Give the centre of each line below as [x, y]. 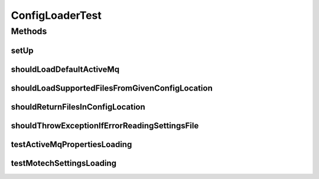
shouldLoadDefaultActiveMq [65, 69]
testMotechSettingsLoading [64, 163]
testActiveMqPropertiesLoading [71, 144]
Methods [29, 31]
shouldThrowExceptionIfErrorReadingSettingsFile [105, 126]
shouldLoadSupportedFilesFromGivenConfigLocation [112, 88]
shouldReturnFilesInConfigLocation [78, 107]
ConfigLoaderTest [56, 15]
